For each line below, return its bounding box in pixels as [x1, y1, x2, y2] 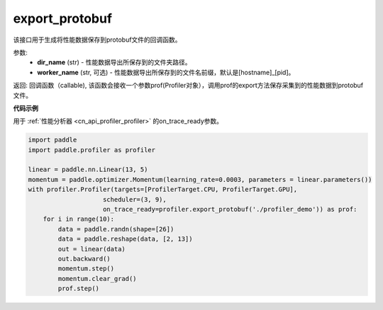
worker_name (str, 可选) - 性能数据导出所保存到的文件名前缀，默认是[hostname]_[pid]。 [37, 68, 295, 76]
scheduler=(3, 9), [103, 195, 167, 203]
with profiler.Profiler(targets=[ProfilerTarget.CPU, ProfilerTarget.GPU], [28, 185, 298, 194]
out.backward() [57, 255, 111, 263]
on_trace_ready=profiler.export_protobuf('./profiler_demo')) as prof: [103, 205, 357, 213]
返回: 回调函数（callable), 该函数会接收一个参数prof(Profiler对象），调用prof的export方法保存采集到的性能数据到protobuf [13, 81, 364, 90]
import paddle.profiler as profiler [28, 146, 156, 154]
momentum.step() [57, 265, 115, 272]
